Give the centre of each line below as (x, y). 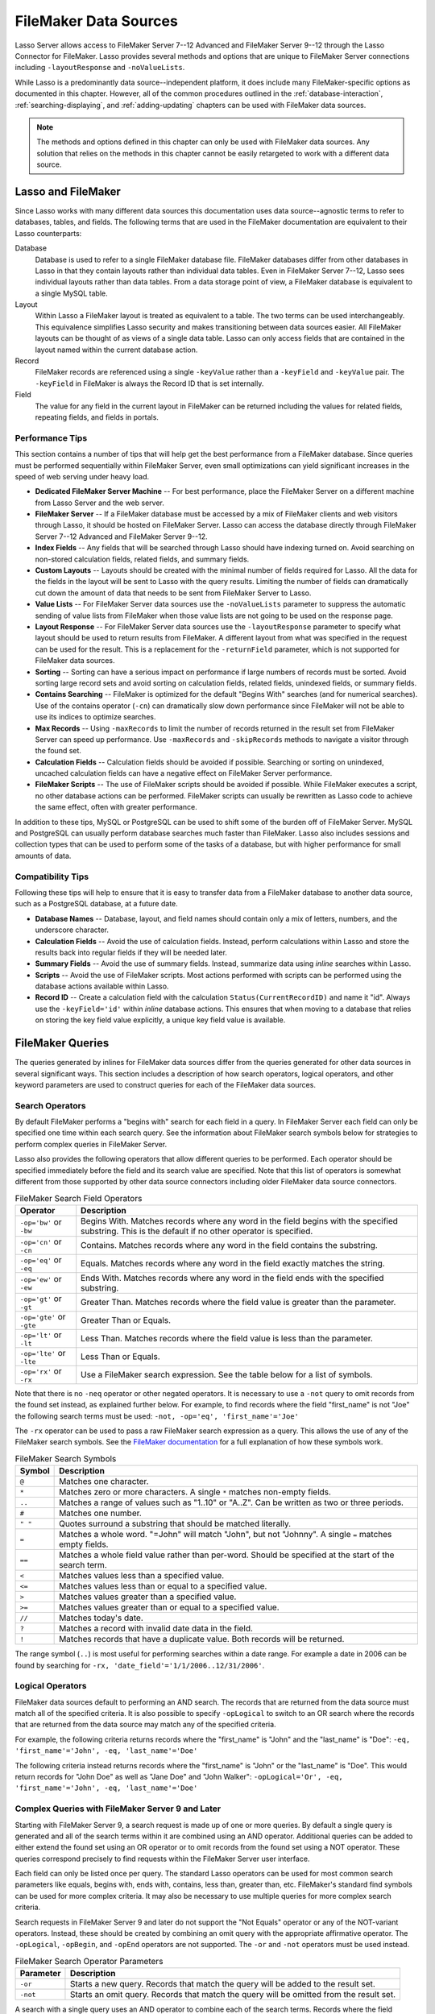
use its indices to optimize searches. (95, 717)
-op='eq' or (41, 1259)
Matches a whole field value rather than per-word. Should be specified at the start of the (227, 1555)
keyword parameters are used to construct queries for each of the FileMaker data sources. (165, 1084)
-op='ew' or (41, 1279)
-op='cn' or (41, 1241)
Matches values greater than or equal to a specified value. (169, 1607)
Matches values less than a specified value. (142, 1576)
